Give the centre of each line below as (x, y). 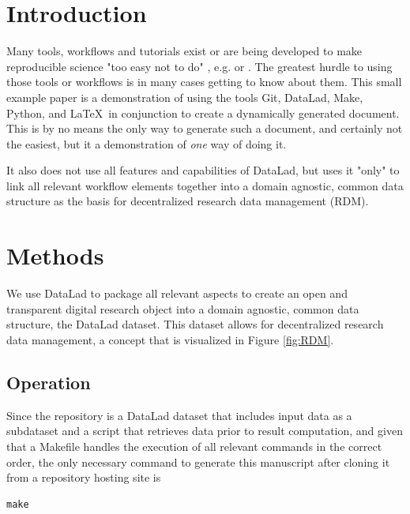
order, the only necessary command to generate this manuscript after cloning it (198, 461)
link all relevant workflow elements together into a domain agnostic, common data (205, 185)
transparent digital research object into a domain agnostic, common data (183, 308)
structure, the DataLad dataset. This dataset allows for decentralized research (195, 324)
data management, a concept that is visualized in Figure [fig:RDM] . (170, 339)
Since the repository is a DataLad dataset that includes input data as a (179, 415)
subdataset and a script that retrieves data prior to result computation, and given (205, 431)
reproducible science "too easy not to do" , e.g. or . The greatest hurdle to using (199, 66)
